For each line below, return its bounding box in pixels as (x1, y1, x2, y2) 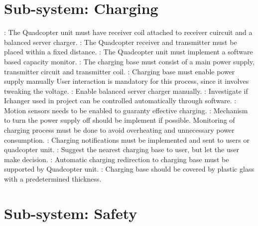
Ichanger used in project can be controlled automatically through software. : (4, 95, 237, 106)
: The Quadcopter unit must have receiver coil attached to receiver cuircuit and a (4, 27, 253, 37)
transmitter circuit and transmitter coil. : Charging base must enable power (4, 66, 235, 76)
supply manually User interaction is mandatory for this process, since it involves (4, 76, 249, 86)
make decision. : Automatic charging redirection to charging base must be (4, 154, 229, 164)
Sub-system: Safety (4, 203, 137, 223)
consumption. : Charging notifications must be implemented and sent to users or (4, 134, 250, 145)
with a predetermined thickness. (4, 174, 102, 184)
